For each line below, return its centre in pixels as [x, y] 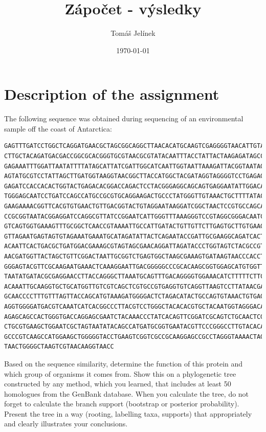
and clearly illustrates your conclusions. [66, 424]
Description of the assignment [112, 94]
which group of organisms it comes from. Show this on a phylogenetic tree [120, 373]
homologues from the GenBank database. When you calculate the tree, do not [127, 393]
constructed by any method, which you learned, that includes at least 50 [118, 384]
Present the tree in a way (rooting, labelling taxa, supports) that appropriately [128, 413]
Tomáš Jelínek [133, 33]
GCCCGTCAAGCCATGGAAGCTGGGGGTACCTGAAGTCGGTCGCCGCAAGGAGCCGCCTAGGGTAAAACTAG [134, 337]
